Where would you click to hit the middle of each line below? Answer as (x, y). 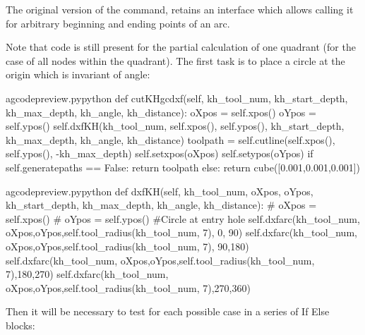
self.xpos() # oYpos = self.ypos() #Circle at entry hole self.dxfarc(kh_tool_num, (183, 218)
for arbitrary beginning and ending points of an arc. (118, 23)
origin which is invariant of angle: (78, 74)
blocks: (20, 325)
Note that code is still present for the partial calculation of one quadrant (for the (181, 47)
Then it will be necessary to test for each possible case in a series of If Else (168, 311)
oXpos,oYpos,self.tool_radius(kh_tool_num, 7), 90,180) (127, 246)
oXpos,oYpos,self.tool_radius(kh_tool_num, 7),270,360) (128, 287)
